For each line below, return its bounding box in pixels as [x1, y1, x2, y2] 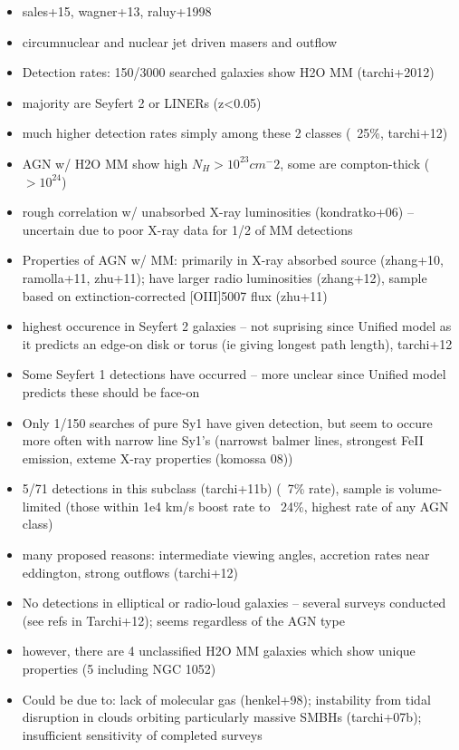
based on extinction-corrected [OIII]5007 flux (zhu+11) [22, 286, 328, 305]
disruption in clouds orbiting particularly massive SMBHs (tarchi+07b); [22, 707, 422, 726]
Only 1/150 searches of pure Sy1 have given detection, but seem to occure [22, 413, 433, 432]
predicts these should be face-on [22, 382, 200, 401]
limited [22, 496, 62, 515]
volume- [397, 479, 443, 498]
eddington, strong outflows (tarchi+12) [22, 562, 239, 581]
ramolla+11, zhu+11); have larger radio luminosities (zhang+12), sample [22, 268, 427, 287]
